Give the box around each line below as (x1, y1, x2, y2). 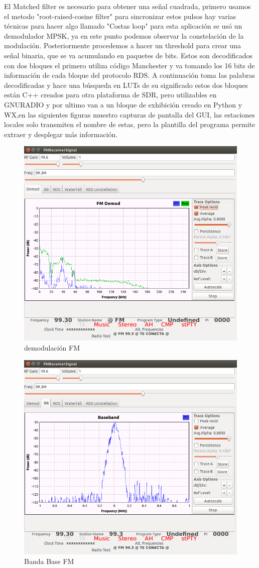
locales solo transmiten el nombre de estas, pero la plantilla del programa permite (4, 119, 255, 130)
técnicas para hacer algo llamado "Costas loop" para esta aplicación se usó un (4, 21, 242, 31)
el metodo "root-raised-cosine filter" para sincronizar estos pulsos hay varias (4, 11, 236, 21)
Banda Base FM (24, 556, 74, 566)
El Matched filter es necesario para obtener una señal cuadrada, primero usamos (4, 1, 251, 11)
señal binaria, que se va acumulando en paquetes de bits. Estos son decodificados (4, 50, 253, 60)
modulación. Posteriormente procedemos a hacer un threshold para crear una (4, 40, 241, 51)
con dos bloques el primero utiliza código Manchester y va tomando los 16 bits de (4, 60, 255, 70)
